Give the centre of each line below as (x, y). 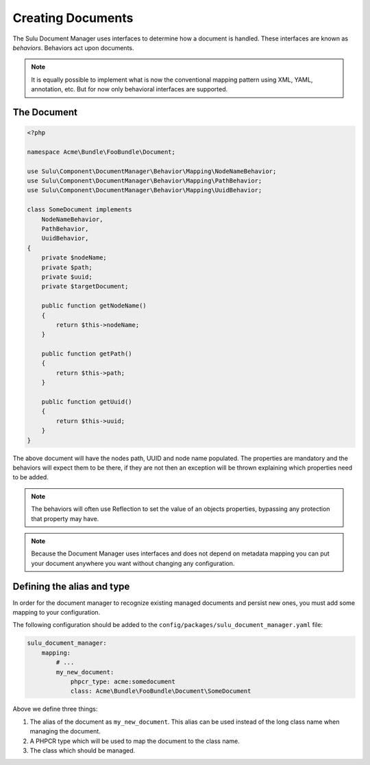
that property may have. (65, 518)
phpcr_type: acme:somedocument (123, 681)
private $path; (67, 267)
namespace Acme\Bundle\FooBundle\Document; (101, 152)
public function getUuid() (87, 402)
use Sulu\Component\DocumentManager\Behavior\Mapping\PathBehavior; (145, 181)
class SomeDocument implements (80, 210)
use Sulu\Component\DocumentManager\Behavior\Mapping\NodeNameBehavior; (152, 171)
